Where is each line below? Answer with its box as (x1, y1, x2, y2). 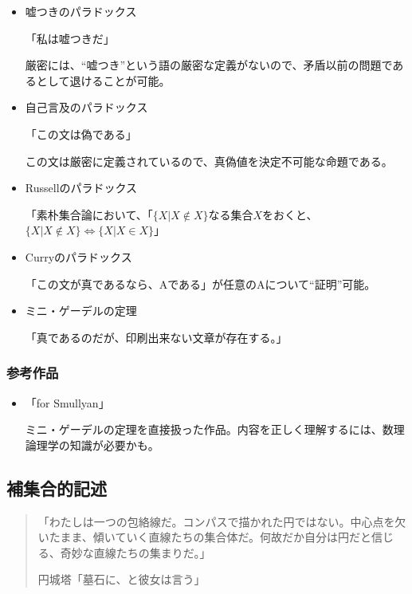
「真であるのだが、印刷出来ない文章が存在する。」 (25, 328, 288, 345)
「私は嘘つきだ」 (25, 30, 115, 46)
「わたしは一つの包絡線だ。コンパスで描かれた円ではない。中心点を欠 (37, 513, 406, 529)
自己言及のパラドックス (25, 99, 148, 116)
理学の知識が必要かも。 (36, 436, 159, 453)
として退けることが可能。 (36, 72, 171, 89)
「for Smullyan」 (25, 394, 110, 411)
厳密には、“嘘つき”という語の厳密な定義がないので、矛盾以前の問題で (25, 57, 393, 73)
